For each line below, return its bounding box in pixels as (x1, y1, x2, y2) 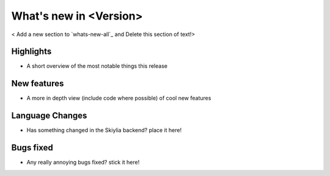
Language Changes (11, 111, 87, 121)
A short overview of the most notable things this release (26, 62, 168, 70)
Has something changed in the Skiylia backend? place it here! (26, 127, 182, 134)
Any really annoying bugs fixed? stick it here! (26, 159, 140, 166)
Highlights (11, 46, 52, 57)
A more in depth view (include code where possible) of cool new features (26, 95, 211, 102)
